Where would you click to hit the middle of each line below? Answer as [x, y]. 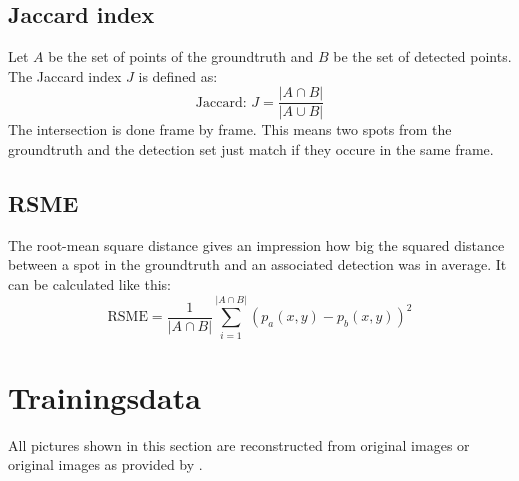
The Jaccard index [65, 75]
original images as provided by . [105, 464]
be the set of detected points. [422, 56]
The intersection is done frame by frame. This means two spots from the [230, 129]
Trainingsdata [104, 396]
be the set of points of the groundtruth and [181, 56]
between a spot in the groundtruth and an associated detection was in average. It [257, 264]
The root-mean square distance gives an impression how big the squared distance [256, 244]
